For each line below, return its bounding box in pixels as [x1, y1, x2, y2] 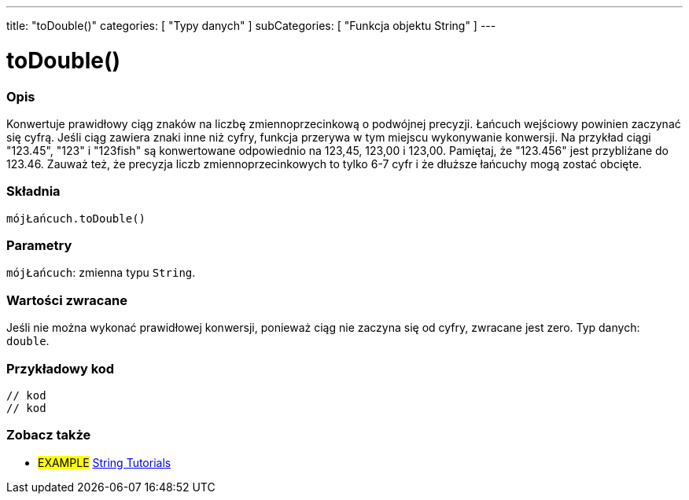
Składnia [6, 183, 61, 200]
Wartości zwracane [6, 292, 127, 308]
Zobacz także [6, 427, 91, 443]
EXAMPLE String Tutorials [38, 455, 171, 469]
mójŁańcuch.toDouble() [6, 211, 146, 225]
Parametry [6, 237, 72, 253]
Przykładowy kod [6, 360, 115, 377]
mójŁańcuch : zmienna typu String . [6, 266, 196, 280]
